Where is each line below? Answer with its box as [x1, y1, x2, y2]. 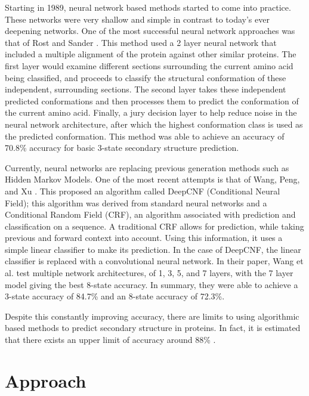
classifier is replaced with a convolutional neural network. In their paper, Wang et [5, 255, 304, 267]
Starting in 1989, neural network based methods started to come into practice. [5, 1, 291, 13]
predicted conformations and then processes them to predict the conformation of [5, 94, 299, 107]
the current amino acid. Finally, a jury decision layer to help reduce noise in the [5, 106, 297, 119]
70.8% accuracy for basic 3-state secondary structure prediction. [5, 141, 239, 154]
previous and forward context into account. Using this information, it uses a [5, 231, 283, 244]
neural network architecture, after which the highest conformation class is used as [5, 117, 303, 130]
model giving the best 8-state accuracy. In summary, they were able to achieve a [5, 278, 298, 290]
